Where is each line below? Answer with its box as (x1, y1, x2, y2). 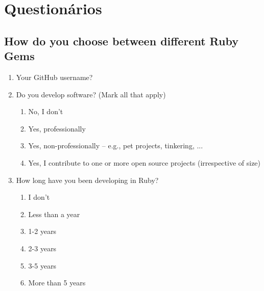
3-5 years (28, 260, 57, 271)
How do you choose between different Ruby (4, 33, 238, 48)
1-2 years (28, 226, 57, 236)
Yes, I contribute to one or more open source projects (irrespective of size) (28, 157, 261, 168)
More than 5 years (28, 277, 86, 288)
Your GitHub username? (16, 71, 93, 82)
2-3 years (28, 243, 57, 253)
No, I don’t (28, 106, 63, 117)
